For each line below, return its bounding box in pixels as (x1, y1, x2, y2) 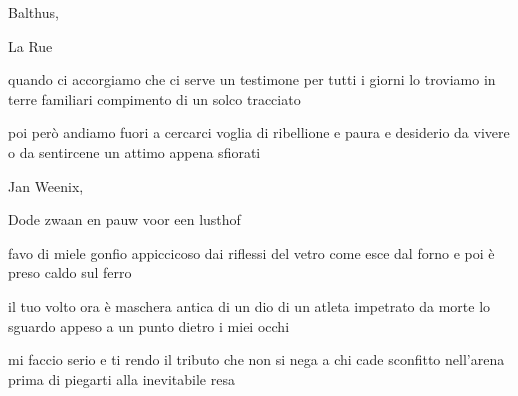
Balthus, (8, 2, 59, 22)
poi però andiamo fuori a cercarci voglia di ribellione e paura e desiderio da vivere (8, 122, 510, 143)
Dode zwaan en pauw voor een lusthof (8, 209, 241, 230)
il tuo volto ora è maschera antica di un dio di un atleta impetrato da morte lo (8, 295, 491, 316)
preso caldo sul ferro (8, 262, 132, 283)
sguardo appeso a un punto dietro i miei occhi (8, 315, 290, 336)
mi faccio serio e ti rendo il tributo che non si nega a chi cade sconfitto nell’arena (8, 349, 505, 370)
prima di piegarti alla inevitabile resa (8, 368, 235, 389)
